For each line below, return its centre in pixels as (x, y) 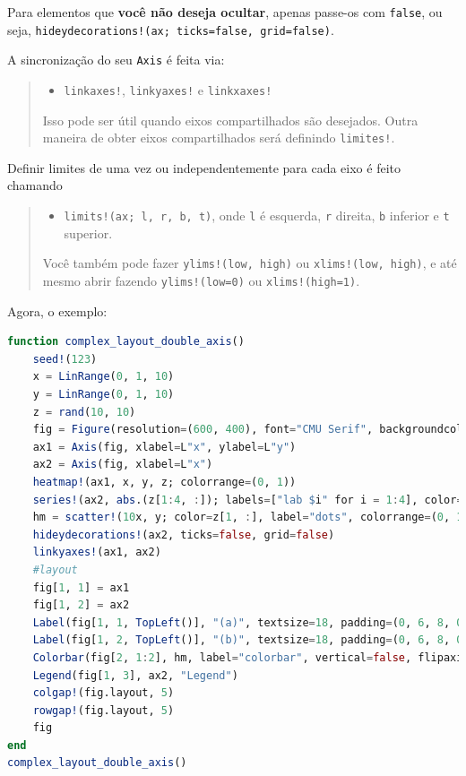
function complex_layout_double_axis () (126, 342)
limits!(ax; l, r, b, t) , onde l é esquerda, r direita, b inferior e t (257, 216)
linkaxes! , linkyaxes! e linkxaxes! (168, 89)
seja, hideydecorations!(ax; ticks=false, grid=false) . (171, 29)
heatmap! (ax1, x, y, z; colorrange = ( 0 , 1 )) (164, 482)
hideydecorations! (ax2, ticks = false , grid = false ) (184, 535)
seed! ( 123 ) (65, 359)
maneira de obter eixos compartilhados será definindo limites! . (219, 138)
